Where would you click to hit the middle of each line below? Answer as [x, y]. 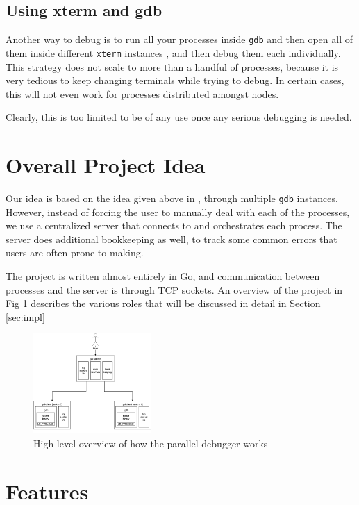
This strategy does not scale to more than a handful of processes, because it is [172, 66]
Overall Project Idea [106, 165]
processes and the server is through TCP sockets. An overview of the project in [174, 289]
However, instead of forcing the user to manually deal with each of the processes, [178, 212]
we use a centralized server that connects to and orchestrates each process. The [174, 225]
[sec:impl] [25, 316]
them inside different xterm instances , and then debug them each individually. [173, 52]
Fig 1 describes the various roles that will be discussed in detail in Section [163, 303]
